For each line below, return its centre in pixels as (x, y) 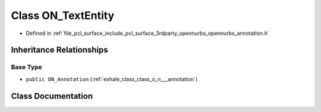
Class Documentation (52, 96)
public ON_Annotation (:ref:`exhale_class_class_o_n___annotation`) (112, 79)
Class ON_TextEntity (63, 15)
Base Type (26, 67)
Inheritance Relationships (59, 50)
